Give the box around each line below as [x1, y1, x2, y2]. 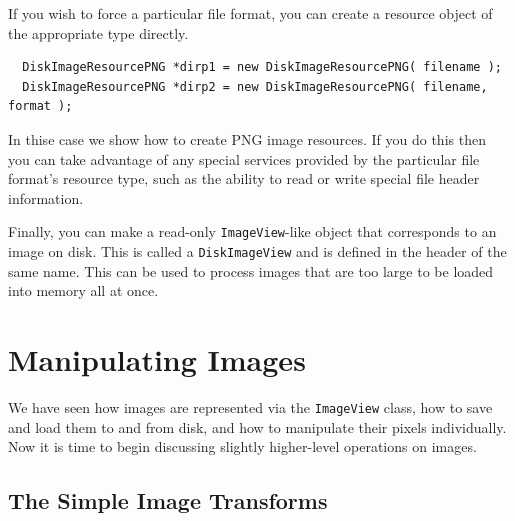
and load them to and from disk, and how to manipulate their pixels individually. [8, 416, 507, 437]
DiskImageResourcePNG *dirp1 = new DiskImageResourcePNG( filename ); [22, 60, 502, 75]
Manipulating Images [8, 339, 306, 380]
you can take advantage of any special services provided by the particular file [8, 148, 480, 169]
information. [8, 187, 84, 208]
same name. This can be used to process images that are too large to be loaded [8, 260, 494, 281]
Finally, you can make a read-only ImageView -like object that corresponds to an [8, 221, 497, 242]
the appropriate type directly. [8, 22, 189, 43]
